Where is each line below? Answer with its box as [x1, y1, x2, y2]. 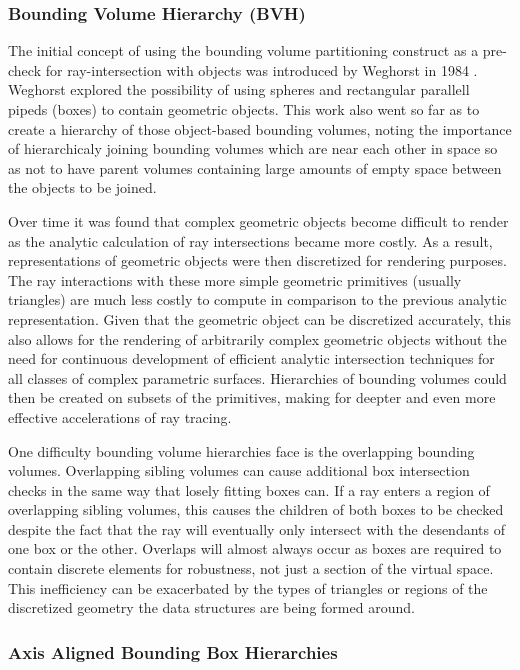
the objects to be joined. [8, 177, 157, 198]
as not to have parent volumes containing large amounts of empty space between [8, 157, 502, 178]
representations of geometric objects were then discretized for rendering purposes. [8, 250, 507, 271]
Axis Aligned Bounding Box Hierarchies [8, 639, 338, 664]
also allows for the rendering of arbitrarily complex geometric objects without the [8, 328, 507, 349]
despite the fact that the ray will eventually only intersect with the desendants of [8, 518, 505, 539]
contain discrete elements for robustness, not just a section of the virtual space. [8, 558, 494, 579]
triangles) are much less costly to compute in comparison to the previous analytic [8, 289, 507, 310]
